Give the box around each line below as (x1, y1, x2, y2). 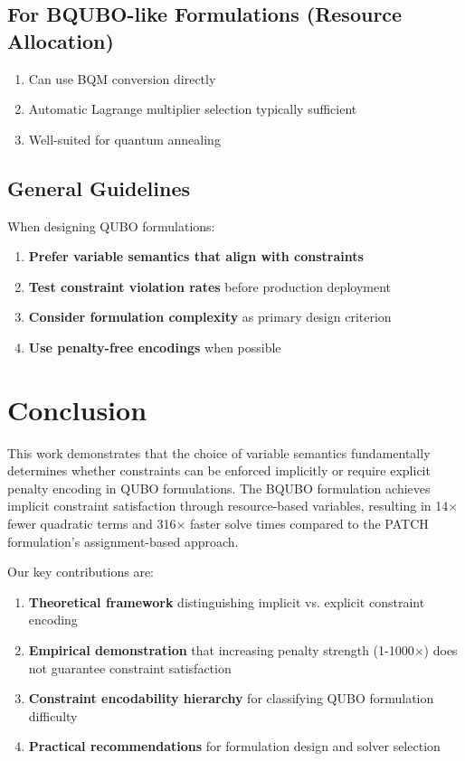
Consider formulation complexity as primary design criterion (28, 307, 392, 326)
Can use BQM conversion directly (28, 69, 216, 88)
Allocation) (7, 26, 114, 54)
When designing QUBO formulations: (7, 216, 215, 235)
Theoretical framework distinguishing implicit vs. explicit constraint (28, 592, 425, 611)
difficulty (28, 706, 78, 725)
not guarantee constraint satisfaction (28, 658, 232, 677)
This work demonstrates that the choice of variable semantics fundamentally (7, 443, 431, 462)
